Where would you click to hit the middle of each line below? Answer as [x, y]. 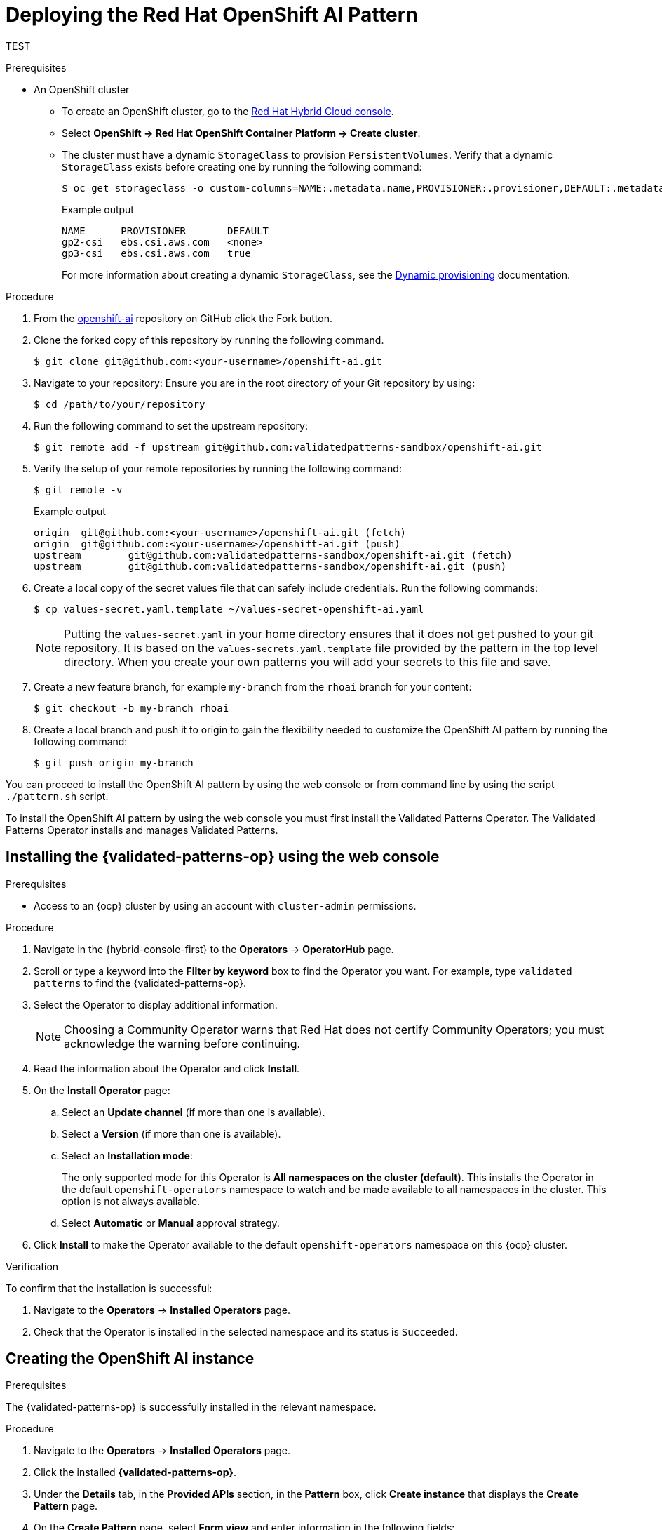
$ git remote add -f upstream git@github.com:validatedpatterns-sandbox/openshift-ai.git [288, 447]
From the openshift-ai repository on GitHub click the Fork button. [183, 318]
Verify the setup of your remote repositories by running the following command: [218, 468]
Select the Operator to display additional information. [156, 1004]
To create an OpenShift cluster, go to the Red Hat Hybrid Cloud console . [228, 111]
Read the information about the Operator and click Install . [167, 1068]
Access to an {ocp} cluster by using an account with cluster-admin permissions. [225, 905]
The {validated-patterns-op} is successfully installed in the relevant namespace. [191, 1407]
